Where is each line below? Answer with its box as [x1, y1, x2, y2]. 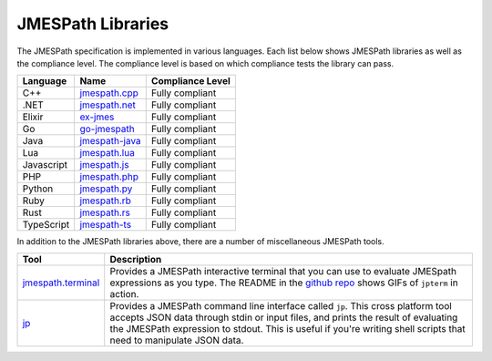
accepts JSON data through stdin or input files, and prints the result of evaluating [109, 311, 458, 324]
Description [109, 253, 162, 265]
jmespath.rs [79, 206, 131, 219]
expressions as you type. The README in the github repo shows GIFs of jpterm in [109, 276, 459, 289]
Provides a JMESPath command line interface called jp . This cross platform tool [109, 299, 453, 312]
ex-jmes [79, 110, 115, 123]
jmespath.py [79, 182, 133, 195]
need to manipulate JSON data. [109, 334, 244, 346]
